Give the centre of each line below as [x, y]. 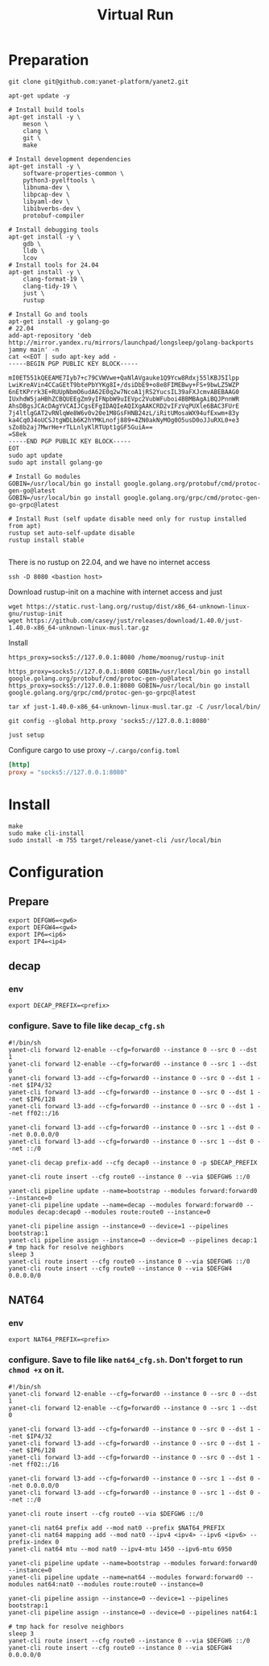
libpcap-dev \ [46, 194]
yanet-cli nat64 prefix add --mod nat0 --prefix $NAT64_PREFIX [117, 1528]
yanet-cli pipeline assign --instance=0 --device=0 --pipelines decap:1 [133, 1240]
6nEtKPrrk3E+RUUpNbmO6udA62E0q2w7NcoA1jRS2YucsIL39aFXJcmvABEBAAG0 [124, 392]
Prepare [29, 902]
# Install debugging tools [54, 230]
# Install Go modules [45, 476]
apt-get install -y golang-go [59, 321]
